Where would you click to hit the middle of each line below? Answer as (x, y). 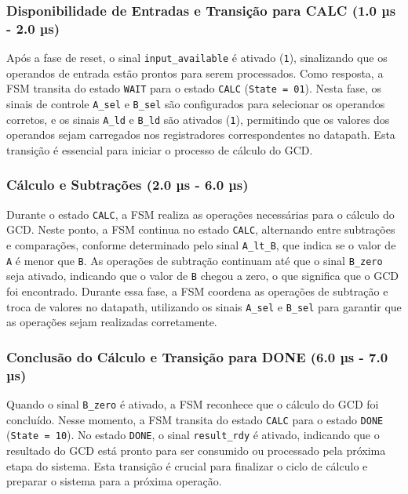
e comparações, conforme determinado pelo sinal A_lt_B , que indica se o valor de (201, 245)
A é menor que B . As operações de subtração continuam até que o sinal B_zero (195, 260)
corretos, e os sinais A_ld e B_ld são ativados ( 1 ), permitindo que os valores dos (198, 119)
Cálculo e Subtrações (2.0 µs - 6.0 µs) (127, 185)
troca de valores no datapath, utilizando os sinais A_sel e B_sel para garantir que (204, 306)
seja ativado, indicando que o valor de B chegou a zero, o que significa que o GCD (203, 276)
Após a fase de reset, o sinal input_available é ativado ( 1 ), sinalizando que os (197, 58)
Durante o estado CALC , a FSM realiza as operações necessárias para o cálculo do (200, 214)
